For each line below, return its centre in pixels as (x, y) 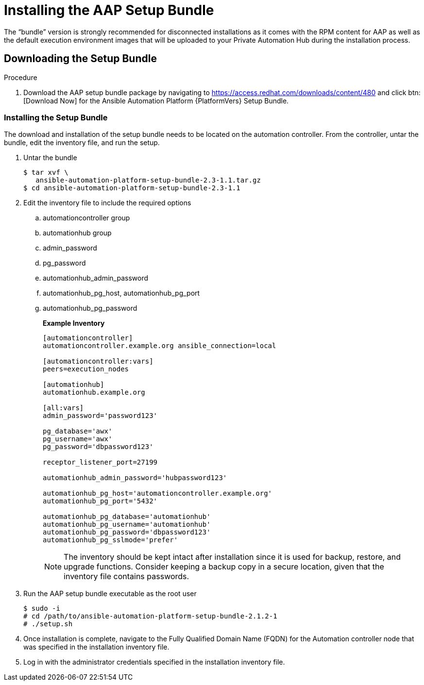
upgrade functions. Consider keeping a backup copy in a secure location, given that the (224, 567)
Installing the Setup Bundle (56, 117)
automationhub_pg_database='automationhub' (127, 517)
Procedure (21, 77)
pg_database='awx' (78, 431)
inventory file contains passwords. (127, 576)
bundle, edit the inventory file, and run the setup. (82, 143)
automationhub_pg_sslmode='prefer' (110, 540)
